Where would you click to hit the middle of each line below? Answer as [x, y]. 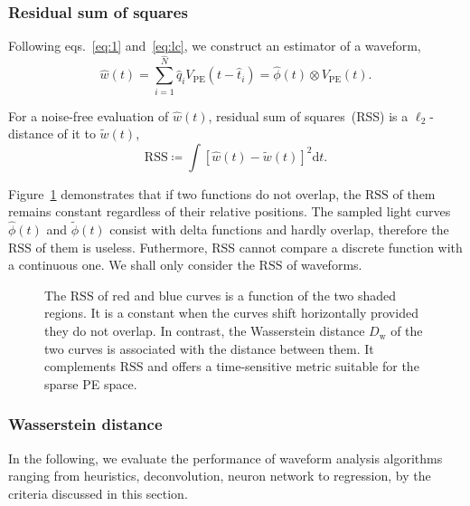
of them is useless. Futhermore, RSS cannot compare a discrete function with [249, 247]
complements [80, 366]
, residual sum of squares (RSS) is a [308, 115]
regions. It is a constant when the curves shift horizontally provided [231, 313]
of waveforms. [324, 265]
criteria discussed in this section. [98, 493]
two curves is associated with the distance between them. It [209, 348]
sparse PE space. [91, 383]
